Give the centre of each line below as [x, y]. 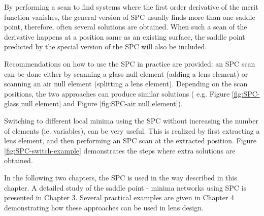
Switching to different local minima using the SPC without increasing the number [131, 120]
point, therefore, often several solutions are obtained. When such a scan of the [126, 27]
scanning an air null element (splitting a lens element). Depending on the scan [126, 84]
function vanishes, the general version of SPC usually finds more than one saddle [130, 17]
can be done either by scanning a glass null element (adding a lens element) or [126, 73]
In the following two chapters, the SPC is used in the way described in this [121, 177]
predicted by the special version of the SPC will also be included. [106, 47]
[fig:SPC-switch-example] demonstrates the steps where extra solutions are [120, 150]
